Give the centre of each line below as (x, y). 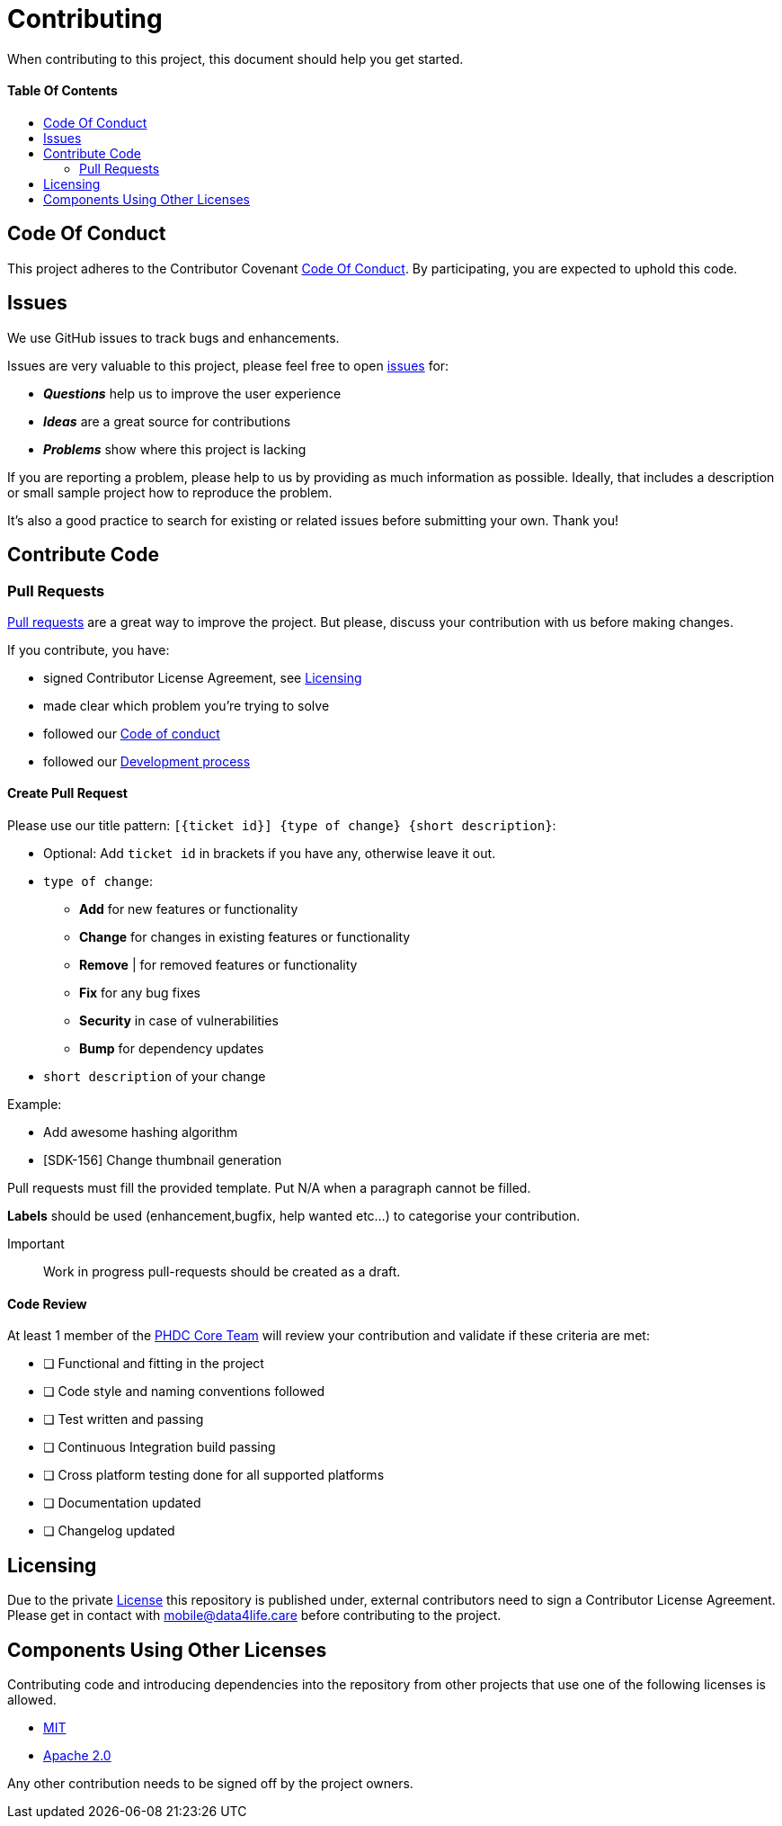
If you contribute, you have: (89, 649)
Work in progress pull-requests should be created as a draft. (222, 1272)
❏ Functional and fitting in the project (154, 1364)
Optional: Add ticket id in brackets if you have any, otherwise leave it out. (270, 854)
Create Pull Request (67, 793)
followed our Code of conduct (132, 733)
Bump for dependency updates (172, 1049)
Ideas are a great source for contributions (167, 421)
